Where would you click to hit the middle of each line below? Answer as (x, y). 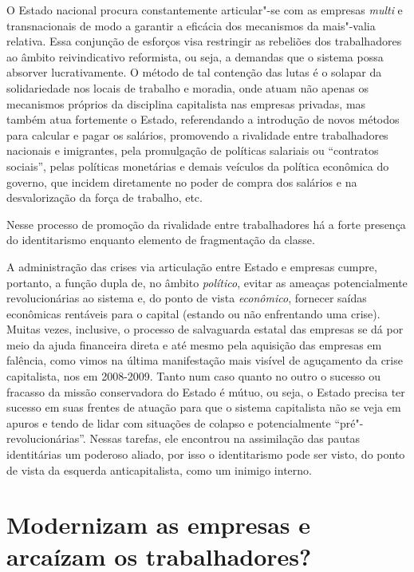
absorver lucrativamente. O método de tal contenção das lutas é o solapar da (194, 72)
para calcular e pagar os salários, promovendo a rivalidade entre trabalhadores (197, 134)
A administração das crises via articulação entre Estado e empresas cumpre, (192, 266)
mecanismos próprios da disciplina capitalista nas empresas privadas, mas (186, 103)
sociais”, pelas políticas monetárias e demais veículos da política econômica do (198, 166)
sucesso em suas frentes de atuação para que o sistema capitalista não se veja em (204, 407)
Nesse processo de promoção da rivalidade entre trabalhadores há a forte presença (206, 224)
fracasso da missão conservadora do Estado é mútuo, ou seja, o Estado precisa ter (206, 391)
